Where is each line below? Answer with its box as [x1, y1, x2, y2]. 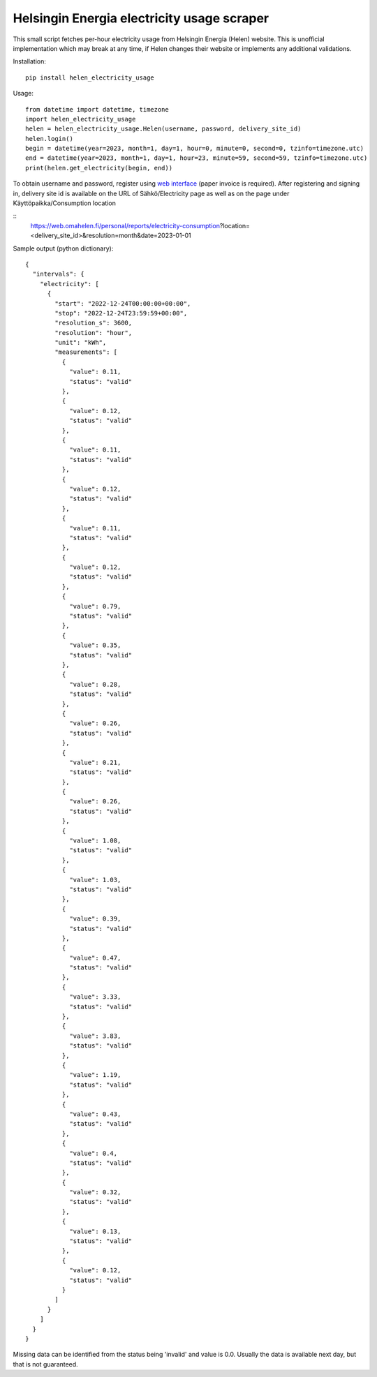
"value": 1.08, [69, 837, 121, 844]
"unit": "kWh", [54, 338, 107, 347]
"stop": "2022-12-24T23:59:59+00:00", [54, 309, 188, 317]
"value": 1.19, [69, 1071, 121, 1079]
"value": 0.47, [69, 953, 121, 962]
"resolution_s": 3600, [54, 319, 133, 327]
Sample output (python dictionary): [13, 244, 114, 253]
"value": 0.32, [69, 1189, 121, 1196]
